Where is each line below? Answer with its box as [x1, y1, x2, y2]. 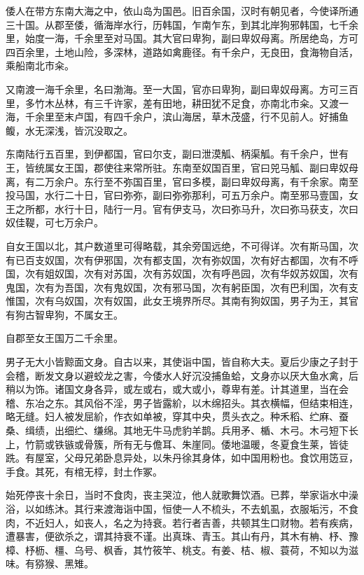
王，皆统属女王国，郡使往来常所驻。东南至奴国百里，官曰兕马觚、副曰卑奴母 [6, 160, 358, 174]
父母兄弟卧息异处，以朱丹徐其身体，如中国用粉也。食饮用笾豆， [64, 450, 358, 465]
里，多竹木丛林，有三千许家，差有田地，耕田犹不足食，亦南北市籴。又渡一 [6, 95, 349, 110]
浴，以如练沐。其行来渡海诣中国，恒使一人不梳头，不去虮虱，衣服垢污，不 [6, 501, 349, 515]
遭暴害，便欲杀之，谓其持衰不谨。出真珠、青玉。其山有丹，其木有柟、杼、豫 [6, 529, 358, 543]
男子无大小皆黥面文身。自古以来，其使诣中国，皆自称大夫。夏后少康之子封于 [6, 354, 358, 369]
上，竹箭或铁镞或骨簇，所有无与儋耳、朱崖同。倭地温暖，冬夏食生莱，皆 [6, 436, 339, 451]
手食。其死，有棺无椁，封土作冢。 [6, 464, 162, 478]
